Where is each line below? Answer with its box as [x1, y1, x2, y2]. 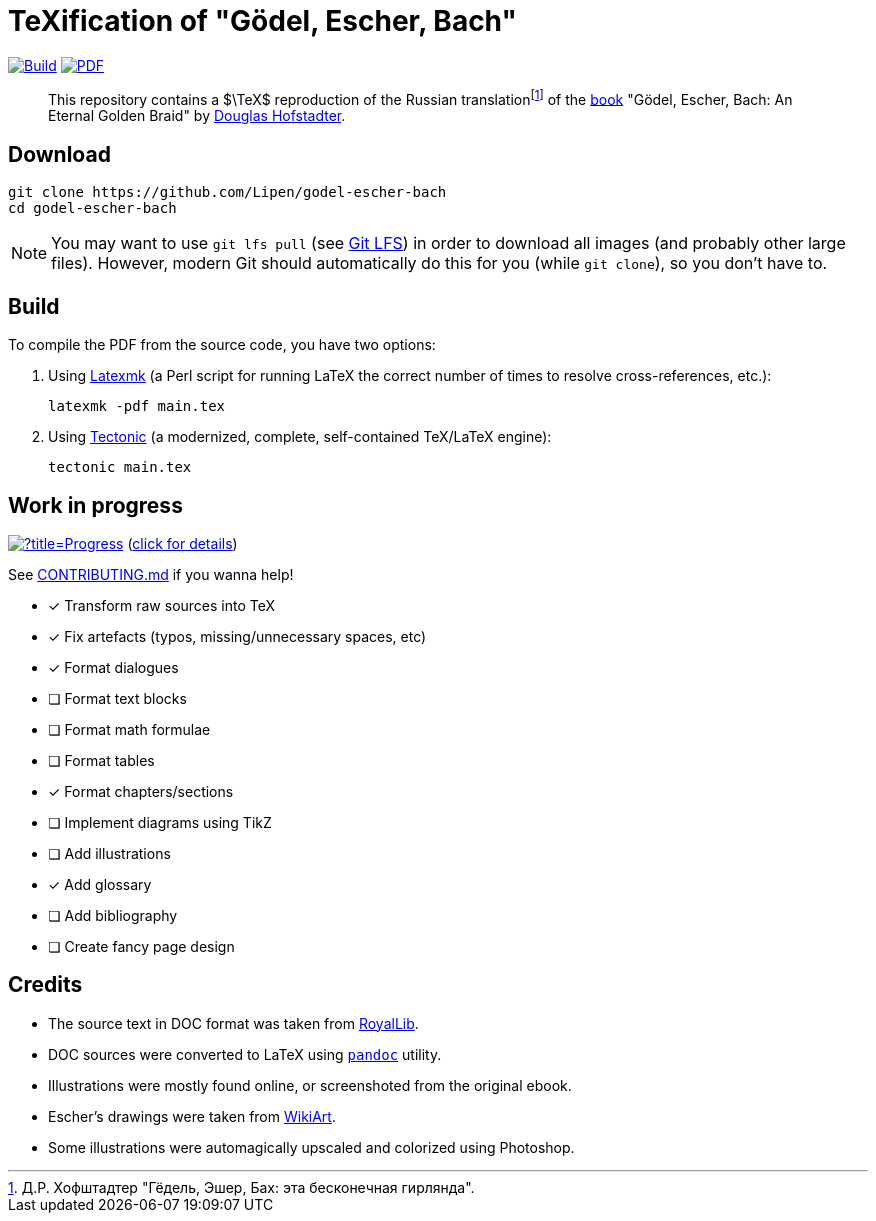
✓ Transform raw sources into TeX [48, 596, 276, 614]
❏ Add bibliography [48, 906, 178, 924]
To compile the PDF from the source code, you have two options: [8, 336, 436, 354]
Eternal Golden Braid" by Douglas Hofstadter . [48, 107, 346, 125]
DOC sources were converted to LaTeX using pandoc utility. [48, 1045, 442, 1063]
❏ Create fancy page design [48, 937, 235, 955]
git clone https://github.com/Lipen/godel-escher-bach [8, 184, 447, 201]
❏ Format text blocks [48, 689, 187, 707]
